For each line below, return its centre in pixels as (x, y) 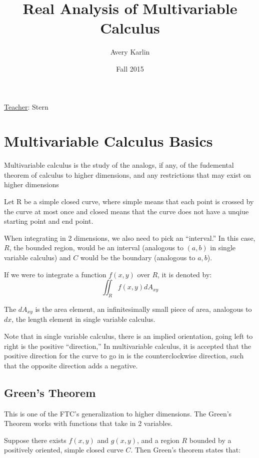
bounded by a (210, 440)
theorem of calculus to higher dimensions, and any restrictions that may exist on (127, 174)
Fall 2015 (130, 68)
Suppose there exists (35, 440)
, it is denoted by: (185, 274)
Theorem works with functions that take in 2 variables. (88, 423)
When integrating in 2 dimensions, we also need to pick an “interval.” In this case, (130, 238)
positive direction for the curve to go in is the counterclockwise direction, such (124, 356)
